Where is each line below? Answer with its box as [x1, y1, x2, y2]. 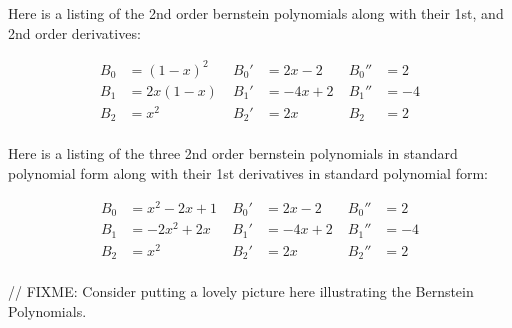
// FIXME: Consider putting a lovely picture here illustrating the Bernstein [8, 281, 474, 302]
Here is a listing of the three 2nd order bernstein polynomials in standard [8, 143, 458, 164]
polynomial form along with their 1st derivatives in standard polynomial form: [8, 162, 488, 183]
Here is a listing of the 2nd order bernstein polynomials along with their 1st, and [8, 3, 504, 23]
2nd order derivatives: [8, 22, 141, 43]
